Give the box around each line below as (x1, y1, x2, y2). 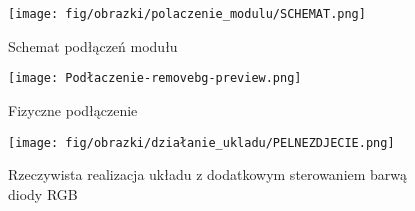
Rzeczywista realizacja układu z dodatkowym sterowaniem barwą (8, 164, 408, 185)
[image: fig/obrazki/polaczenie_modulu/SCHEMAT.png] (8, 7, 366, 21)
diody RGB (8, 183, 78, 204)
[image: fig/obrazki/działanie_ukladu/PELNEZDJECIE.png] (8, 135, 395, 150)
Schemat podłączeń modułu (8, 35, 178, 56)
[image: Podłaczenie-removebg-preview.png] (8, 71, 302, 86)
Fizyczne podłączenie (8, 99, 138, 120)
